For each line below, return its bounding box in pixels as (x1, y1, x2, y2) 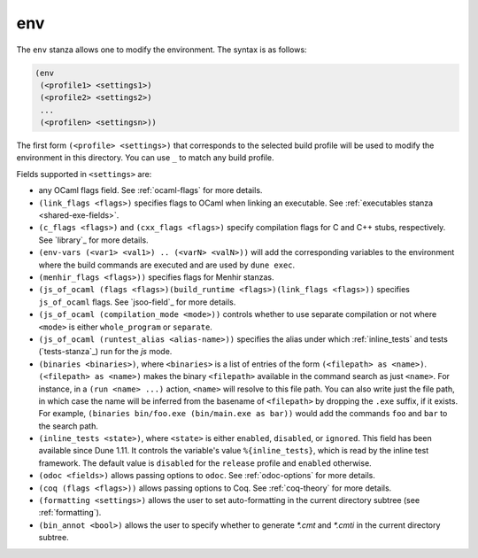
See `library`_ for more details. (38, 235, 150, 245)
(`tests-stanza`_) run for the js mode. (38, 346, 173, 357)
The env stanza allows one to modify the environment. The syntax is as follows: (16, 44, 307, 55)
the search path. (38, 421, 99, 431)
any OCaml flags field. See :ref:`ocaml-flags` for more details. (38, 185, 263, 196)
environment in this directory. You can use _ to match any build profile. (16, 152, 274, 163)
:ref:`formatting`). (38, 508, 102, 518)
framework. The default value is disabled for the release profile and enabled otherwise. (38, 457, 372, 469)
